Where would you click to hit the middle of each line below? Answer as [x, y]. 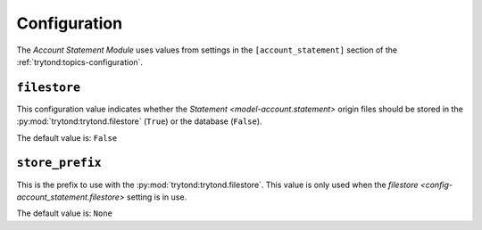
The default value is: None [65, 213]
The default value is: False [67, 137]
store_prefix [59, 163]
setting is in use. [157, 197]
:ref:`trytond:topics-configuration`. [79, 62]
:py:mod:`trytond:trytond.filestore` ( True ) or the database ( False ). [139, 121]
